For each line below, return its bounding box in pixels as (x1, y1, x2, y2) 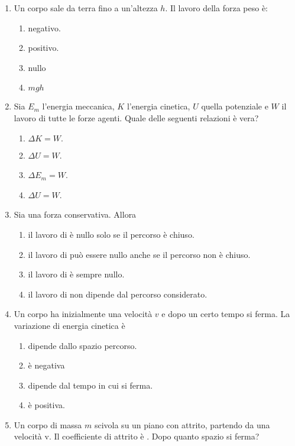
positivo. (28, 41, 59, 54)
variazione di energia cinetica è (14, 319, 125, 331)
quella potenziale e (201, 100, 268, 112)
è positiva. (28, 399, 65, 411)
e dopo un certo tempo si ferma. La (161, 308, 290, 320)
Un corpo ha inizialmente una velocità (14, 308, 153, 320)
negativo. (28, 21, 61, 34)
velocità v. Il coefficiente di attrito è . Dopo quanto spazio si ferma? (14, 430, 260, 442)
